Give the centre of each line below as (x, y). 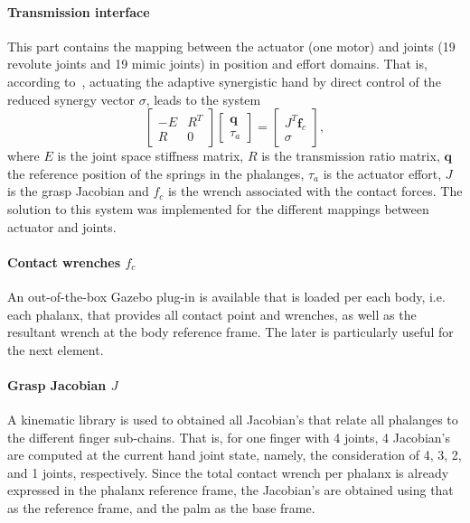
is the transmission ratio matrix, (351, 156)
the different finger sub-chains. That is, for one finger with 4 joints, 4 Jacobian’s (229, 437)
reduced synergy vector (71, 99)
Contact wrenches (64, 261)
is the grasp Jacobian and (78, 191)
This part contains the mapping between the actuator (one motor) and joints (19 (231, 46)
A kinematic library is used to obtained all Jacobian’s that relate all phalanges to (233, 420)
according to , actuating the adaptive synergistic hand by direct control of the (224, 81)
